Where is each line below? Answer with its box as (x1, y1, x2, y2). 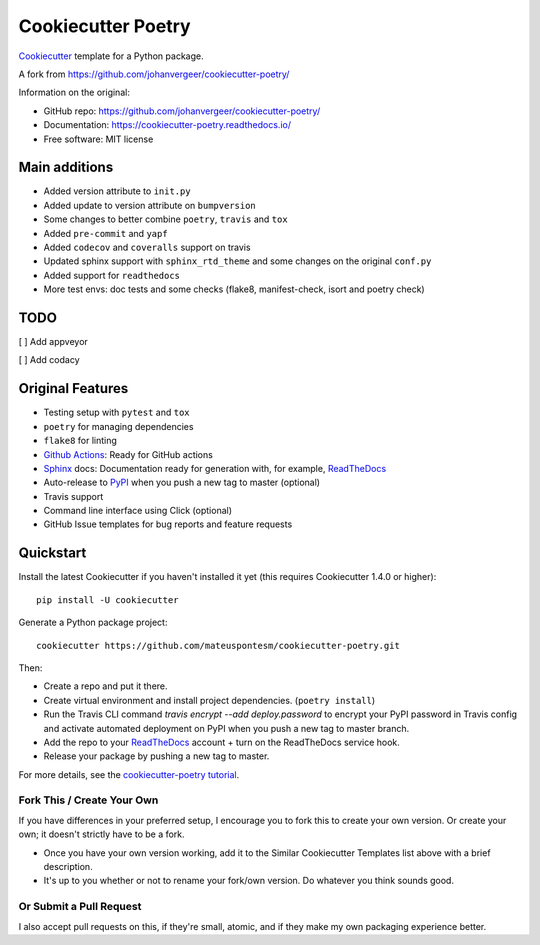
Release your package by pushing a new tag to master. (43, 750, 270, 762)
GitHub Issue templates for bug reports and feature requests (43, 518, 293, 530)
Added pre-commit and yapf (43, 227, 169, 239)
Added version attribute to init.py (43, 185, 191, 197)
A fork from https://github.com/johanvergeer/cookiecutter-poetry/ (18, 68, 290, 80)
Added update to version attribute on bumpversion (43, 199, 257, 211)
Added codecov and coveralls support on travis (43, 241, 251, 253)
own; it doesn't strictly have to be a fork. (18, 828, 185, 840)
